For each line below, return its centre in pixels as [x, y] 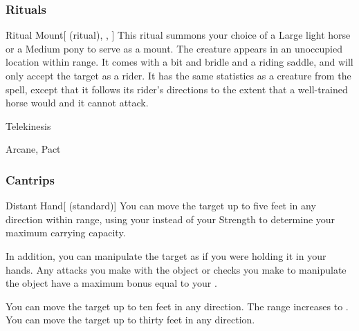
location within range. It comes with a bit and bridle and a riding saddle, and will [179, 62]
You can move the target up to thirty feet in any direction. [130, 320]
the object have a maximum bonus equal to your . [111, 283]
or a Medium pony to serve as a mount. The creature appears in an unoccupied [174, 48]
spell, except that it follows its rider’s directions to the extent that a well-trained [177, 89]
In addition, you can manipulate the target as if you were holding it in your [166, 255]
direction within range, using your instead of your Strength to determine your [171, 219]
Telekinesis [28, 125]
